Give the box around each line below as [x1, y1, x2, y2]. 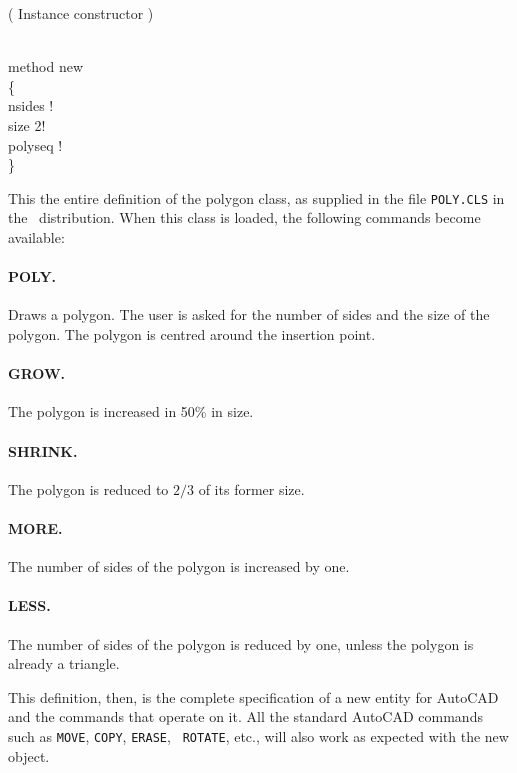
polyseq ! [8, 134, 63, 155]
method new [8, 56, 84, 77]
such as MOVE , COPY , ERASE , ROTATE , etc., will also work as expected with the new [8, 725, 509, 746]
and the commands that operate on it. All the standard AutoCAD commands [8, 706, 483, 727]
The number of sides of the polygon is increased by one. [8, 556, 350, 577]
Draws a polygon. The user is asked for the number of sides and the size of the [8, 304, 490, 325]
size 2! [8, 114, 46, 135]
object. [8, 745, 50, 766]
